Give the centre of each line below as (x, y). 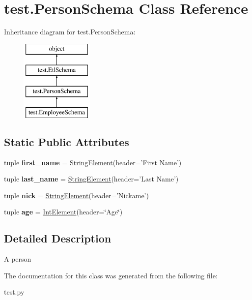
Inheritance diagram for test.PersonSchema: (70, 32)
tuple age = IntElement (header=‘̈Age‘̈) (63, 212)
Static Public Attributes (67, 141)
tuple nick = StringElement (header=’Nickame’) (76, 195)
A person (18, 259)
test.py (14, 292)
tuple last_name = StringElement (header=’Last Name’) (91, 179)
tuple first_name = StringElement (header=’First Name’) (93, 162)
